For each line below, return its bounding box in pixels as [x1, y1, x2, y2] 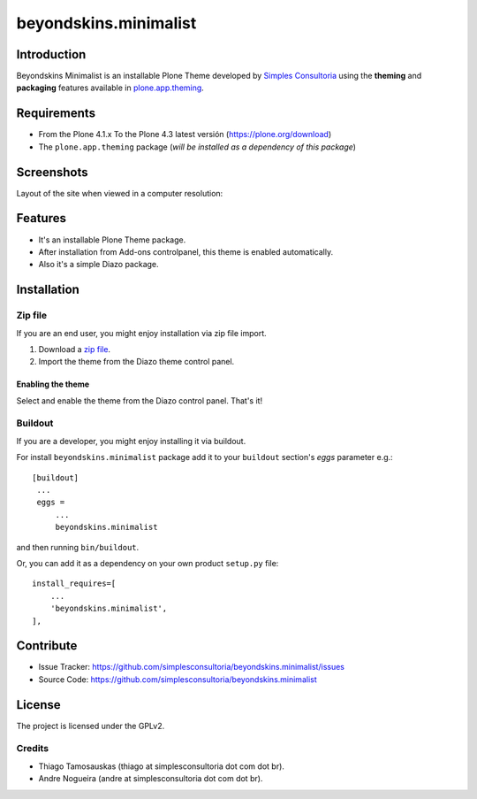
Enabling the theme [16, 379, 90, 389]
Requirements [16, 106, 96, 121]
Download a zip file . [38, 343, 110, 354]
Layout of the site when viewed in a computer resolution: [16, 188, 223, 198]
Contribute [16, 638, 78, 654]
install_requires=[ [32, 579, 117, 588]
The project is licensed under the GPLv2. [16, 720, 165, 731]
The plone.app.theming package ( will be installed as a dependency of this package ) [38, 142, 357, 152]
